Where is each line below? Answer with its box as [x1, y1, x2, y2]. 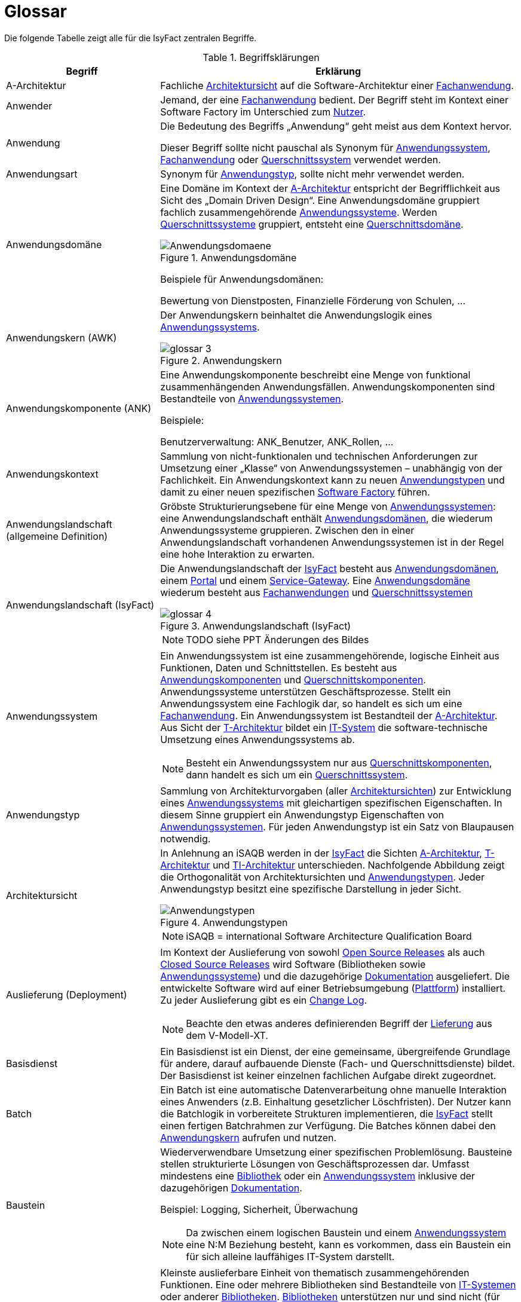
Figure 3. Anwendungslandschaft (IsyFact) [160, 619, 351, 632]
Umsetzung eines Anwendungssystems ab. [160, 733, 355, 745]
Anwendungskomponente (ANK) [6, 402, 152, 414]
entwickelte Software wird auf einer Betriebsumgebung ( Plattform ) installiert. [160, 982, 506, 994]
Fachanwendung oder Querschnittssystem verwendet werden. [160, 153, 441, 166]
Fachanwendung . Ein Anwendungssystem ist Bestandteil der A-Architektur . [160, 709, 498, 722]
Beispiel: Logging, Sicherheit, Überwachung [160, 1203, 358, 1215]
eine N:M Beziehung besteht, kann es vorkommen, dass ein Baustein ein [186, 1238, 511, 1251]
